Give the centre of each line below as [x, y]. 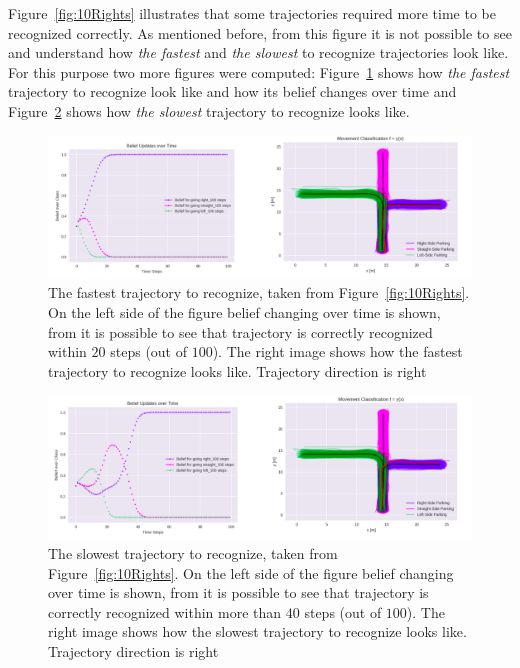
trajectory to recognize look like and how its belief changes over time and [232, 91]
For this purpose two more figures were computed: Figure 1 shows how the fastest [259, 71]
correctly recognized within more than [165, 611]
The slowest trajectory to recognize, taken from [193, 553]
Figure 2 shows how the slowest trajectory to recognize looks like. [209, 110]
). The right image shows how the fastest [337, 351]
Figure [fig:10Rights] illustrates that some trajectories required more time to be [252, 13]
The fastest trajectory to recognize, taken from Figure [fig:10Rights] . [259, 292]
